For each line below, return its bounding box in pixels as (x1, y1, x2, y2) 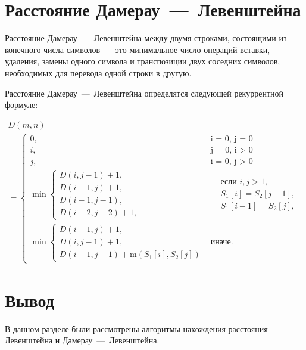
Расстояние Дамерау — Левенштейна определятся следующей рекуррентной (5, 86, 284, 99)
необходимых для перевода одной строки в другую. (5, 66, 192, 79)
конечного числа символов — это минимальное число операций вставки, (5, 43, 270, 55)
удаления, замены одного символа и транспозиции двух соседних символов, (5, 55, 280, 67)
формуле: (5, 98, 38, 111)
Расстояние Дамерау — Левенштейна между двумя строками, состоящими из (5, 32, 287, 44)
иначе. (210, 238, 233, 247)
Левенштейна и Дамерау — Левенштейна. (5, 334, 160, 346)
